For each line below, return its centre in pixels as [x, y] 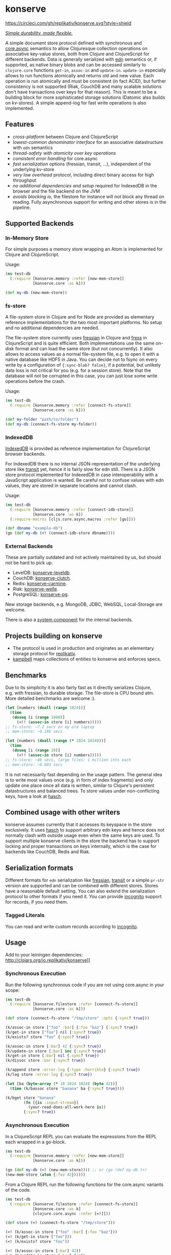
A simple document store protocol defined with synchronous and [74, 43]
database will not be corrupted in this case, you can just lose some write [81, 376]
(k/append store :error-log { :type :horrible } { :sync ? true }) [73, 1070]
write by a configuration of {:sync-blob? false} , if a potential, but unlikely [83, 365]
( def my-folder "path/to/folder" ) [42, 419]
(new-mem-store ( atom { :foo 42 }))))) [45, 1175]
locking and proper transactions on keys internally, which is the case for [81, 846]
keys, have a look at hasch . [34, 796]
